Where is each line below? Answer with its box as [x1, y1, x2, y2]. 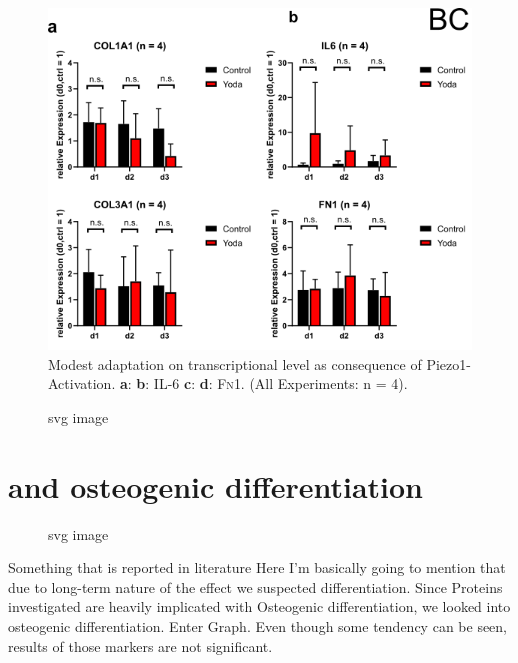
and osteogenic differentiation [8, 465, 423, 506]
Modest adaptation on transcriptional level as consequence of [48, 353, 422, 374]
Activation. [48, 373, 116, 394]
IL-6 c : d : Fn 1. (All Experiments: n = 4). [153, 373, 408, 394]
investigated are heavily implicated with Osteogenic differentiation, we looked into [8, 596, 511, 617]
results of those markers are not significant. [8, 635, 273, 656]
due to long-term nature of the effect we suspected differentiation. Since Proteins [8, 576, 503, 597]
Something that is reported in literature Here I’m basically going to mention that [8, 557, 506, 578]
